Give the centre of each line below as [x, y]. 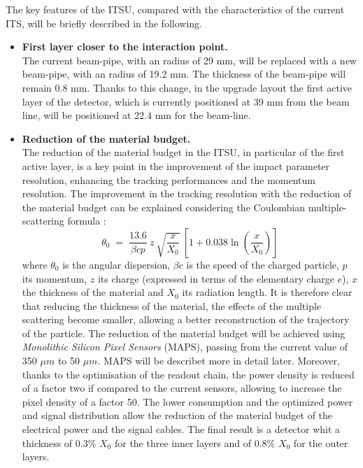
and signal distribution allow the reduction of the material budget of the [177, 415]
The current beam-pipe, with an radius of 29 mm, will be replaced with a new [189, 60]
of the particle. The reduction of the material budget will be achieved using [184, 333]
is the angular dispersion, [116, 264]
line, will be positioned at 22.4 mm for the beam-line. [136, 115]
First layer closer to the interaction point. [125, 47]
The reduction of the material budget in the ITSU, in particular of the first [183, 152]
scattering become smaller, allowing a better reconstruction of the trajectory [186, 319]
